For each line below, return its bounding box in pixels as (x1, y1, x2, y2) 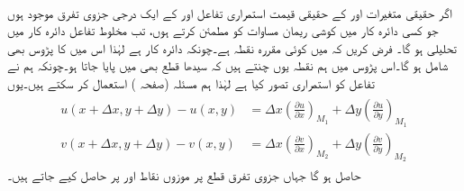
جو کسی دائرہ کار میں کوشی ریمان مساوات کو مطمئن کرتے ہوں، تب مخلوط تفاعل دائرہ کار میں (7, 21, 439, 40)
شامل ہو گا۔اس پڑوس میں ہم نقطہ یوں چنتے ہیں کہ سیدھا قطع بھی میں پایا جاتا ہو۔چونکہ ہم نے (7, 56, 449, 75)
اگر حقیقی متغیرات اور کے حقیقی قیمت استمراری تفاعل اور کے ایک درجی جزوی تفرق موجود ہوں (7, 3, 453, 22)
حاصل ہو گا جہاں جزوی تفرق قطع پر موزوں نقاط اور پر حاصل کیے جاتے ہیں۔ (7, 166, 361, 185)
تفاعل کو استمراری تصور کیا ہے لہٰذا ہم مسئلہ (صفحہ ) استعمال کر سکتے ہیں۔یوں (7, 73, 375, 92)
